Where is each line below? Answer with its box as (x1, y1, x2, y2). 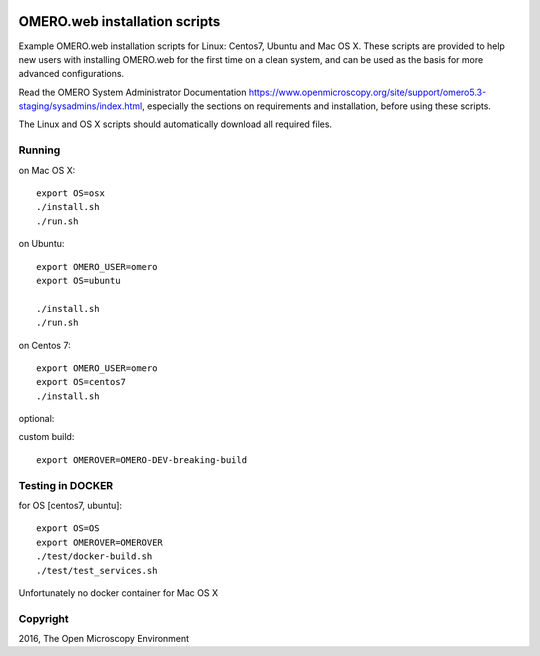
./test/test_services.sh (36, 565, 158, 576)
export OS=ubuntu (36, 275, 121, 286)
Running (18, 143, 61, 157)
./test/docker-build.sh (36, 551, 153, 562)
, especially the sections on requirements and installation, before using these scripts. (141, 100, 492, 112)
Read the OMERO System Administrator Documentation (18, 86, 247, 98)
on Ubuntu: (18, 238, 65, 250)
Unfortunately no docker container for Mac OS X (18, 586, 219, 599)
